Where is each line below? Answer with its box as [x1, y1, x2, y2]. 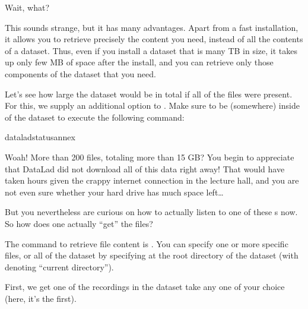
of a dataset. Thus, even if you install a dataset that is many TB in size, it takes [5, 44, 298, 56]
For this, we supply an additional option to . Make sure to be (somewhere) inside [5, 99, 300, 112]
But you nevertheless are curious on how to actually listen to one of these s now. [5, 206, 298, 218]
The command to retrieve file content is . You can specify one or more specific [5, 237, 288, 250]
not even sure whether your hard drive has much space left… [5, 185, 224, 198]
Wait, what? [5, 1, 50, 13]
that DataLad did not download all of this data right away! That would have [5, 162, 285, 175]
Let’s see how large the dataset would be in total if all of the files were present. [5, 87, 293, 100]
